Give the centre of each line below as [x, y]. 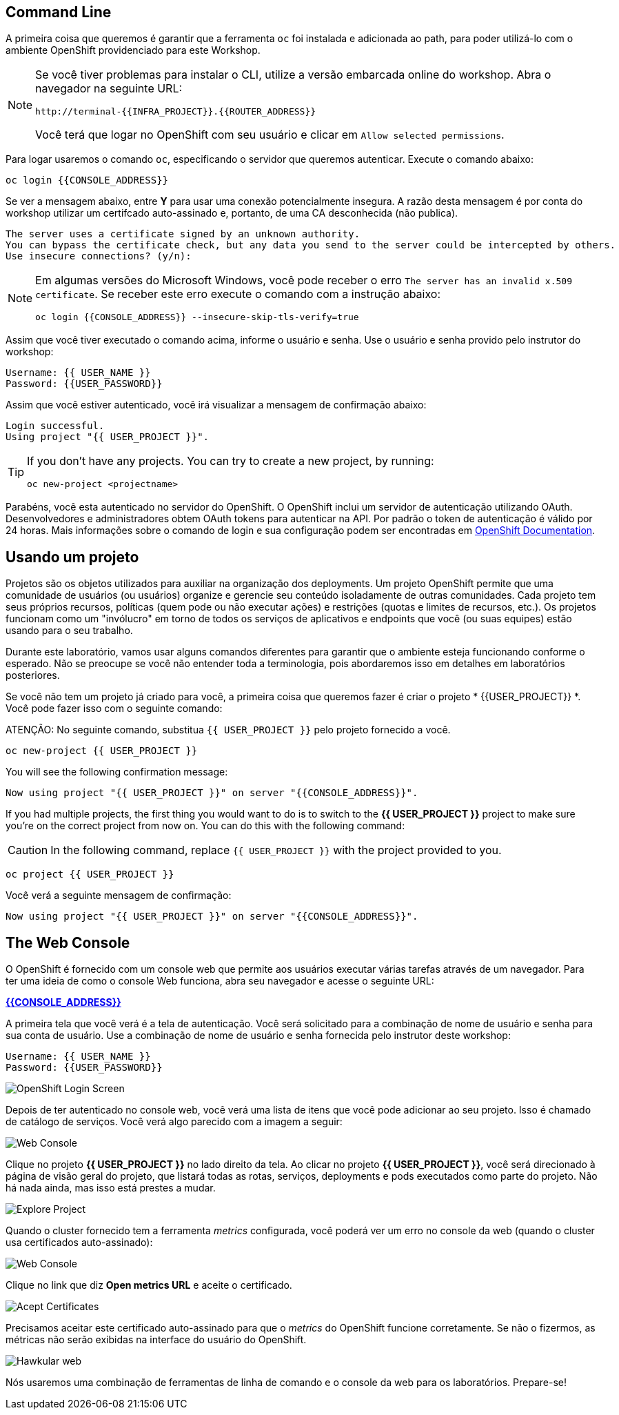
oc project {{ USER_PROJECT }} [90, 874]
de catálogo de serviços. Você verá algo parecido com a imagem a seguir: [174, 1122]
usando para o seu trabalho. [69, 631]
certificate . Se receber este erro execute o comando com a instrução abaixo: [238, 294]
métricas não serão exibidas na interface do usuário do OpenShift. [156, 1340]
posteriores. [33, 675]
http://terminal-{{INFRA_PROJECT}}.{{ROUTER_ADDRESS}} [176, 112]
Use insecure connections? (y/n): [99, 256]
